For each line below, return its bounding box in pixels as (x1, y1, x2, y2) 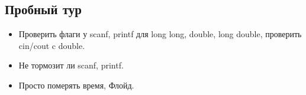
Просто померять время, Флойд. (18, 78, 134, 91)
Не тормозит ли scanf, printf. (18, 59, 124, 71)
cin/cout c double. (18, 39, 85, 51)
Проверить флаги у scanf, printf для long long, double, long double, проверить (18, 28, 302, 40)
